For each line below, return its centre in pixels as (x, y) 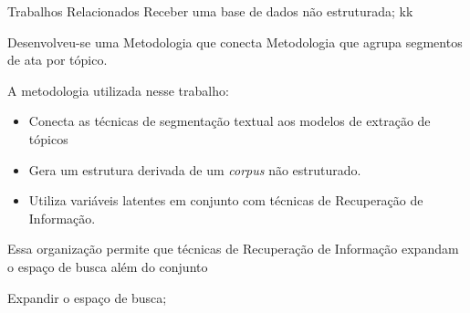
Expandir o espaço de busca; (87, 297)
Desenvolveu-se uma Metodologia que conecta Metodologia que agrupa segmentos (235, 42)
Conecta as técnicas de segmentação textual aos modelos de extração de (230, 121)
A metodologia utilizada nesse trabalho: (118, 90)
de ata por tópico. (57, 60)
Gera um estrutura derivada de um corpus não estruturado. (195, 169)
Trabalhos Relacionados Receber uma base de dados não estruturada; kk (210, 11)
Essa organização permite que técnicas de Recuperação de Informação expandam (233, 249)
